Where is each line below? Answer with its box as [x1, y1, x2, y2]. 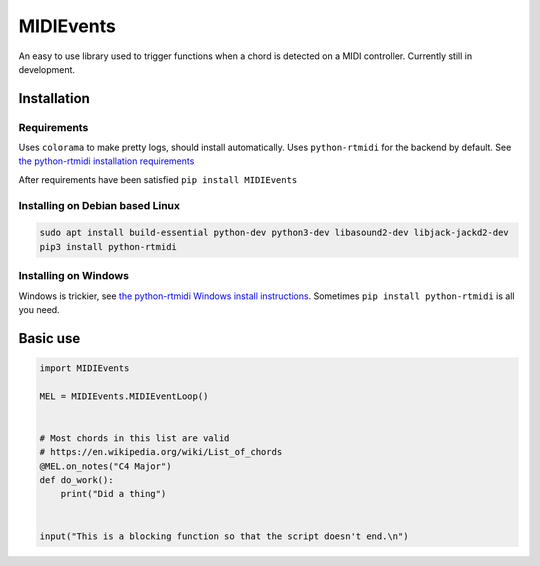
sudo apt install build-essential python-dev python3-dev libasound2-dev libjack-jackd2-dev [39, 227, 509, 239]
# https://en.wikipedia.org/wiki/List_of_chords [39, 446, 283, 458]
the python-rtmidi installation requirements [18, 155, 195, 167]
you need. [18, 303, 60, 315]
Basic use [18, 330, 81, 347]
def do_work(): [39, 475, 114, 486]
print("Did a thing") [60, 488, 167, 500]
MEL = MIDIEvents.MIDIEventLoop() [39, 390, 209, 402]
